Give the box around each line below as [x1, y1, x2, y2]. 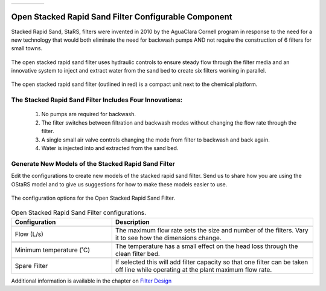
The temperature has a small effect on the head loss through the [115, 242, 298, 250]
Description [115, 218, 150, 226]
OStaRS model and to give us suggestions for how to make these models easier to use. [11, 180, 228, 188]
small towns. [11, 45, 42, 52]
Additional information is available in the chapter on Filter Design [11, 277, 172, 284]
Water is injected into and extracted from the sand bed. [41, 144, 179, 151]
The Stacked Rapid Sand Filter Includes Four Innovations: [11, 96, 183, 104]
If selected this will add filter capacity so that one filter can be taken [115, 258, 308, 266]
